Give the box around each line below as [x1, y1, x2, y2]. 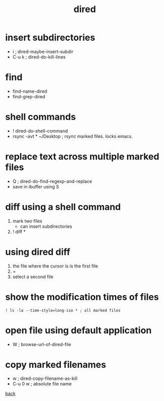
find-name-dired [12, 88, 47, 94]
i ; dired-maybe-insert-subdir [12, 48, 74, 54]
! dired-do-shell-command [12, 127, 68, 134]
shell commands [5, 111, 76, 123]
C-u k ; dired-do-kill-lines [12, 54, 66, 60]
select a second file [12, 274, 54, 280]
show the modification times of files [5, 291, 159, 303]
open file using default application [5, 324, 152, 336]
